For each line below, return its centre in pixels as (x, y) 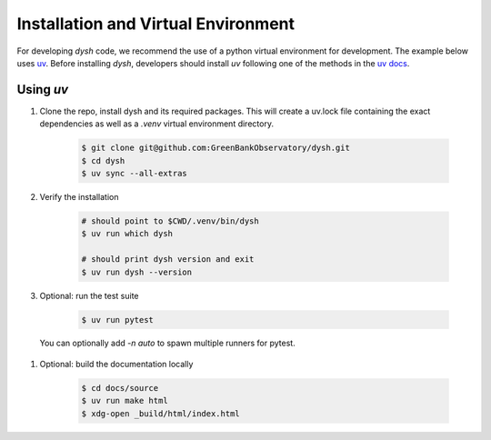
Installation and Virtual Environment (156, 24)
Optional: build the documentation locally (116, 364)
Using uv (42, 90)
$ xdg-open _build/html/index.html (160, 413)
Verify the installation (79, 196)
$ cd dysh (103, 160)
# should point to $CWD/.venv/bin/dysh (170, 221)
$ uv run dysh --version (137, 272)
